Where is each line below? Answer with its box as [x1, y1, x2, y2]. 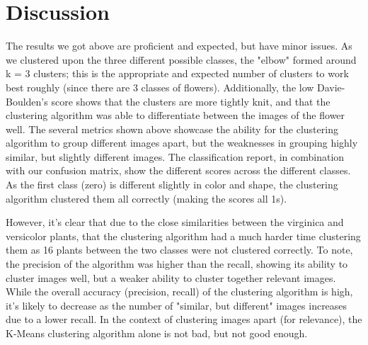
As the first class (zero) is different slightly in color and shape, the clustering [6, 177, 338, 192]
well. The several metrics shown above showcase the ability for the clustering [6, 121, 338, 136]
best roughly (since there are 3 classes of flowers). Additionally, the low [6, 79, 314, 94]
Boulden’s [6, 94, 48, 108]
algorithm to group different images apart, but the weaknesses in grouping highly [6, 135, 358, 150]
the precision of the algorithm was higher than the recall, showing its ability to [6, 256, 348, 271]
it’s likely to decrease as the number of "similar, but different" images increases [6, 298, 347, 312]
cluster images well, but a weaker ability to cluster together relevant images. [6, 270, 336, 285]
